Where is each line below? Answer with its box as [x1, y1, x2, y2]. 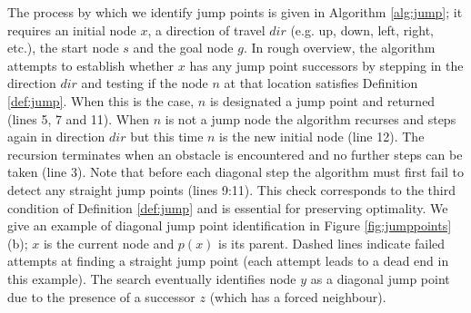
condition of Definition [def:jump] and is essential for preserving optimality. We [7, 198, 448, 217]
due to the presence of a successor [7, 287, 195, 306]
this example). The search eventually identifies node [7, 269, 296, 288]
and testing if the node [81, 73, 208, 93]
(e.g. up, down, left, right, [290, 20, 434, 39]
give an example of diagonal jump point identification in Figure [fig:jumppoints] [7, 216, 452, 235]
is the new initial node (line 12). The [219, 127, 425, 146]
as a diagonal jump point [310, 269, 450, 288]
